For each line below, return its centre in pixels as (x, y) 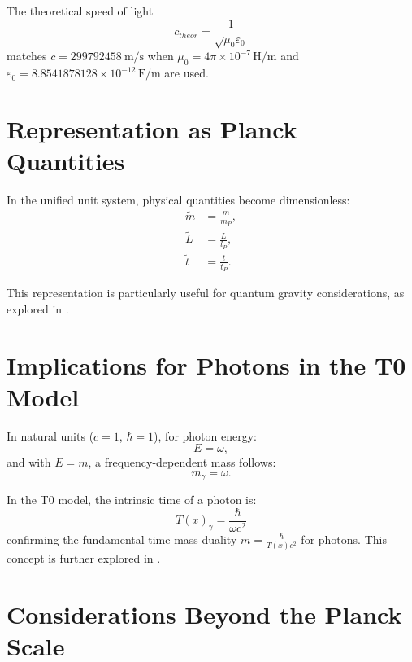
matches (27, 56)
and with (29, 462)
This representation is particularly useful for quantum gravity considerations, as (206, 293)
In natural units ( (50, 435)
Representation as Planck (152, 129)
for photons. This (344, 539)
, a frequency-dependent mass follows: (182, 462)
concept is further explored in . (84, 558)
